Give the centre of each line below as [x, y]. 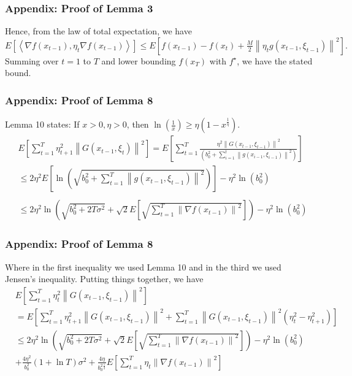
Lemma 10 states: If [42, 124]
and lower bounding [139, 60]
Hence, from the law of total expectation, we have [98, 31]
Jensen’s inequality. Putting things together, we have [104, 279]
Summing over [32, 60]
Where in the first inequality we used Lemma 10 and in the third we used [143, 267]
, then [138, 124]
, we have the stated [275, 60]
